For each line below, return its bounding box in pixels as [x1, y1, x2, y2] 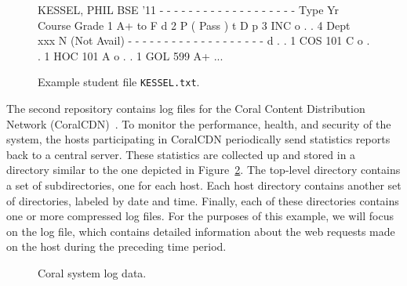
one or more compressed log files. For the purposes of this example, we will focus [6, 208, 394, 224]
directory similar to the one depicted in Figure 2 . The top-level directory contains [6, 161, 401, 178]
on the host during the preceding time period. [6, 238, 227, 255]
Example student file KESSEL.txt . [38, 74, 200, 90]
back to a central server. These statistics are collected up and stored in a [6, 146, 356, 162]
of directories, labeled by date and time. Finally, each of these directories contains [6, 192, 399, 208]
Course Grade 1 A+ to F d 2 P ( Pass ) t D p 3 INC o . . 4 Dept [38, 16, 351, 33]
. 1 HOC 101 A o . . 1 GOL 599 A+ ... [38, 47, 223, 63]
